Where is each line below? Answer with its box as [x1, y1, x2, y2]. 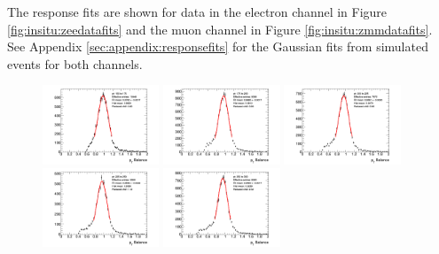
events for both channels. [7, 54, 143, 73]
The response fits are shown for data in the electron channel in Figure [7, 3, 388, 20]
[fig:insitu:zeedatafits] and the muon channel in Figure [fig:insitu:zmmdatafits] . [7, 19, 433, 38]
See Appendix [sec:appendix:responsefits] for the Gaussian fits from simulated [7, 37, 428, 56]
